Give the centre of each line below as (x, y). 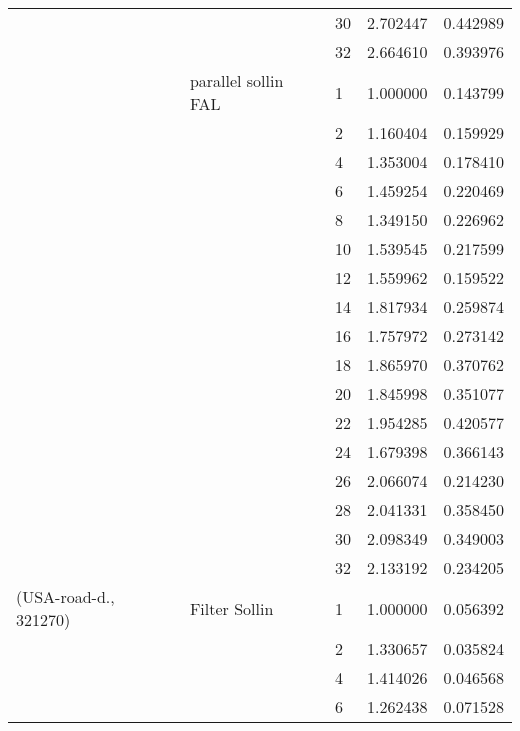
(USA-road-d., (65, 596)
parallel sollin (236, 80)
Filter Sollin (231, 608)
